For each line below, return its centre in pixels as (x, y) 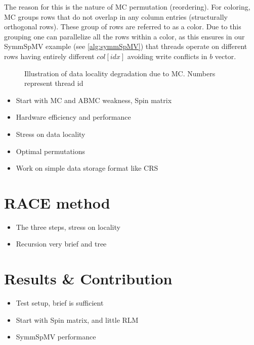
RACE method (57, 202)
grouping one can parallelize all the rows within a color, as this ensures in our (124, 36)
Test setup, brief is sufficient (60, 303)
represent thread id (54, 83)
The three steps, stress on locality (68, 227)
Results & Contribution (88, 279)
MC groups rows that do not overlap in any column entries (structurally (116, 16)
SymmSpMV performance (56, 337)
